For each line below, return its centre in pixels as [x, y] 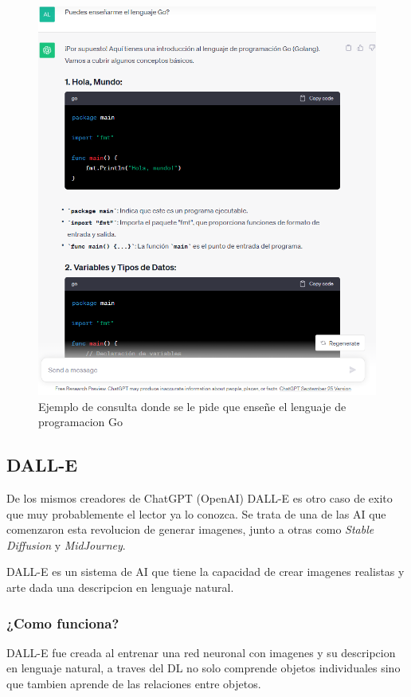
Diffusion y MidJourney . [66, 544]
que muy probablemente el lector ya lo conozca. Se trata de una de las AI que [196, 513]
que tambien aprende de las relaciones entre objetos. [134, 683]
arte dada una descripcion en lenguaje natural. [120, 587]
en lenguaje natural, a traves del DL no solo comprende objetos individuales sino [204, 668]
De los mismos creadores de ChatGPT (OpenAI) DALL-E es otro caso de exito [200, 498]
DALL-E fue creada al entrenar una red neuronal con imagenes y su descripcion [201, 652]
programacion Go [80, 422]
